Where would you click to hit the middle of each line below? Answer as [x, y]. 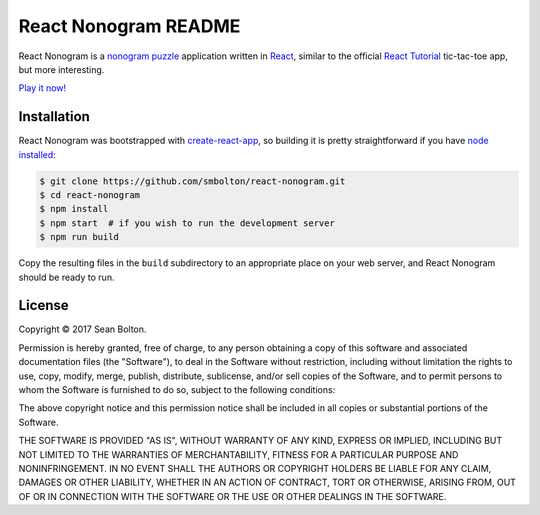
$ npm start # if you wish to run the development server [187, 223]
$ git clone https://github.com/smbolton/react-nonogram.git [192, 181]
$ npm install [74, 209]
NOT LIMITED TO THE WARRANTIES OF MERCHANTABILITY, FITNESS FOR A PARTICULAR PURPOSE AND [238, 454]
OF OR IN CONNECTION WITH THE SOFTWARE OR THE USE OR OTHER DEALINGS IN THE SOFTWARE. [232, 496]
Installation [54, 116]
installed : [37, 154]
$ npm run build [79, 237]
